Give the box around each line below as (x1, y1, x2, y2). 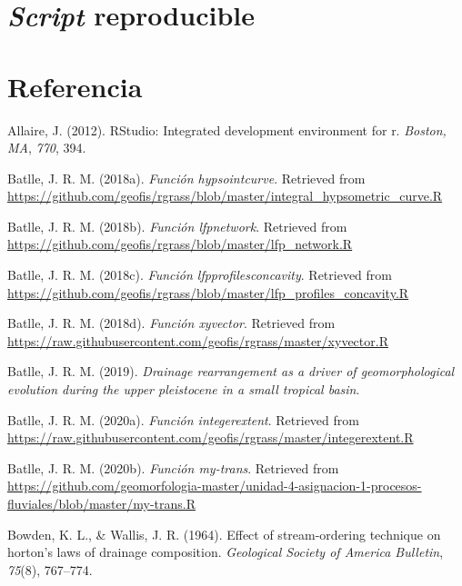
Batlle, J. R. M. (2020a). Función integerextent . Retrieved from (7, 410, 359, 429)
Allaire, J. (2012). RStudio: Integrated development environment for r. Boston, (7, 120, 447, 139)
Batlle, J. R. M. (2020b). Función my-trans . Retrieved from (7, 458, 339, 477)
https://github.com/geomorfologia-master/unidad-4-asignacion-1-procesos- (7, 476, 422, 495)
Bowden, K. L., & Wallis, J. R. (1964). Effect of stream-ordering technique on (7, 524, 441, 543)
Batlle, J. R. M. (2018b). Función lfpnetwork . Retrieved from (7, 216, 347, 235)
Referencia (7, 67, 143, 104)
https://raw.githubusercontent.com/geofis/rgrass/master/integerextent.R (7, 428, 414, 447)
